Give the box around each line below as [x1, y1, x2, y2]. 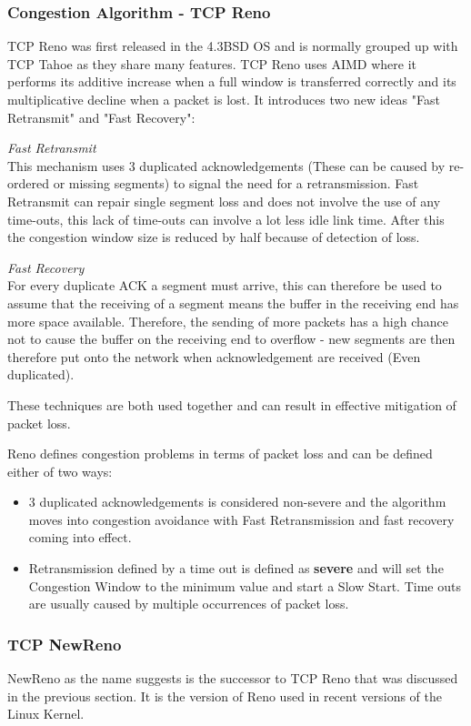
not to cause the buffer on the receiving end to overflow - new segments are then [7, 329, 456, 348]
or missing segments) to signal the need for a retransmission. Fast [53, 174, 419, 193]
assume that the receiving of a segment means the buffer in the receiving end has [7, 293, 459, 312]
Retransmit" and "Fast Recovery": [7, 107, 195, 126]
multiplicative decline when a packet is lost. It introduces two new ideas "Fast [7, 90, 440, 108]
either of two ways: [7, 461, 113, 480]
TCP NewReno [7, 632, 122, 655]
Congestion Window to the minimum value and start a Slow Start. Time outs [28, 576, 461, 595]
